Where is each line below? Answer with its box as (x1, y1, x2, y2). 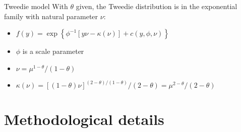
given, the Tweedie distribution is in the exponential (76, 1, 237, 11)
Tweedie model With (4, 1, 68, 11)
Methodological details (4, 109, 164, 129)
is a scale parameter (22, 46, 84, 56)
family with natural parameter (4, 11, 98, 21)
